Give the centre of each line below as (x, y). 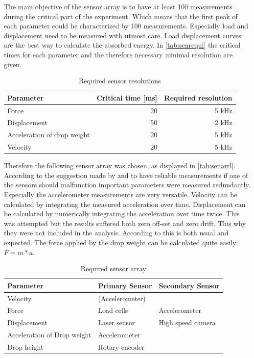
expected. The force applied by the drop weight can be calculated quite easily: (121, 242)
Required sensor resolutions (120, 81)
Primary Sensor (125, 285)
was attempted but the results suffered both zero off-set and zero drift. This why (125, 223)
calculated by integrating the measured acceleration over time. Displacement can (125, 204)
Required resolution (198, 97)
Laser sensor (116, 322)
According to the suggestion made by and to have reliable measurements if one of (126, 175)
